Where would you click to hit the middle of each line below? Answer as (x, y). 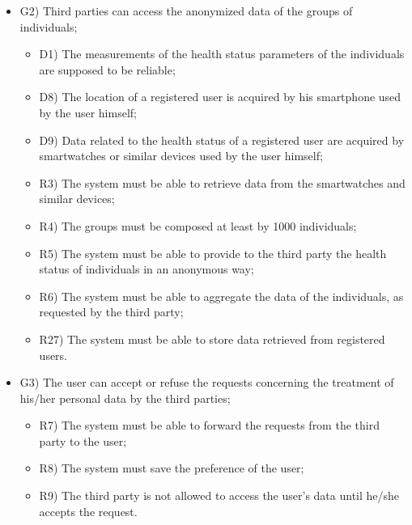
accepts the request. (88, 511)
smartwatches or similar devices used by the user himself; (181, 156)
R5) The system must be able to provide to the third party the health (213, 253)
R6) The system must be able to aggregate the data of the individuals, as (221, 296)
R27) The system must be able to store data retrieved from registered (212, 339)
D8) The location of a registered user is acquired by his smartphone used (220, 97)
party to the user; (83, 440)
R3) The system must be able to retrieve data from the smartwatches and (222, 182)
